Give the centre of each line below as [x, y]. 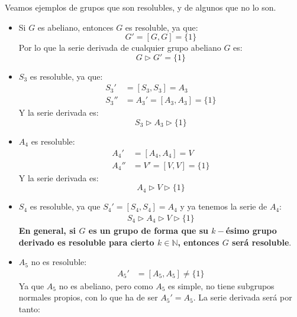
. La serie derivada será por [243, 297]
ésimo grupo [251, 230]
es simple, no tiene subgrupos [221, 285]
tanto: [29, 308]
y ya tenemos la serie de [224, 206]
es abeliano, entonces [75, 27]
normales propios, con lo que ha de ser [88, 297]
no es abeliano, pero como [106, 285]
